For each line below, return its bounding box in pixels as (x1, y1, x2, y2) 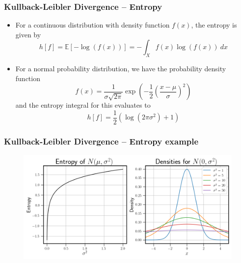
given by (15, 29, 41, 39)
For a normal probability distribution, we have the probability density (15, 63, 226, 74)
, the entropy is (191, 20, 237, 30)
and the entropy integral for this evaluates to (15, 100, 151, 110)
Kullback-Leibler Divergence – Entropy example (4, 135, 199, 147)
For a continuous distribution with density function (15, 20, 170, 30)
